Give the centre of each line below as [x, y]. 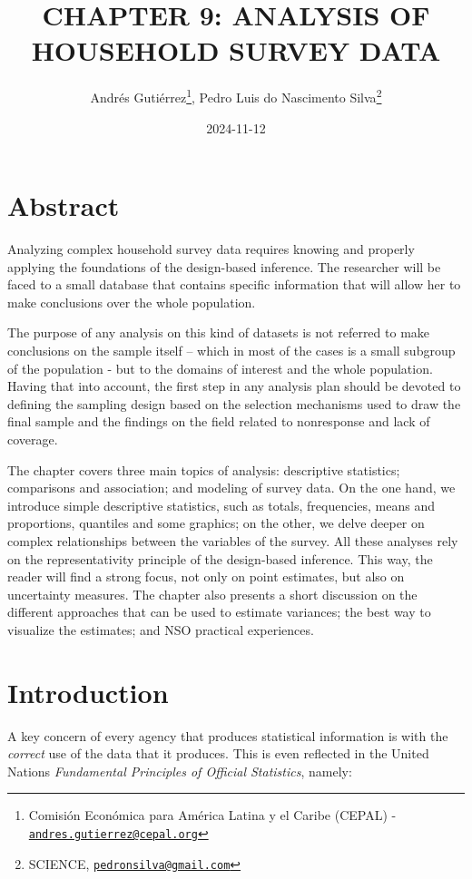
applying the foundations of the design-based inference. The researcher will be [224, 266]
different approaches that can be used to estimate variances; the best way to [219, 612]
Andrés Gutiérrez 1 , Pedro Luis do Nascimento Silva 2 [236, 96]
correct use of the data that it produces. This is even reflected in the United [218, 753]
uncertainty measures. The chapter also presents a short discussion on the [212, 594]
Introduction [88, 692]
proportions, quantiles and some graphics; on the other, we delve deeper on [216, 523]
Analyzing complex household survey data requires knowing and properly [211, 249]
